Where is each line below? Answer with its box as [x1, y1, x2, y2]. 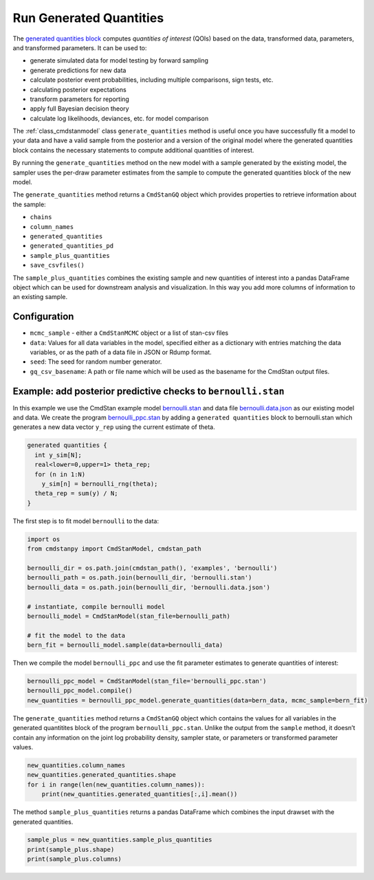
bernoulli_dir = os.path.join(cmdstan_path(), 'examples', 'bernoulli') [27, 564, 278, 572]
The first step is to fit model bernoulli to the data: [12, 516, 159, 525]
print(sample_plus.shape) [27, 846, 115, 853]
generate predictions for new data [30, 66, 126, 74]
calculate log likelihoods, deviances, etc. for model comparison [30, 114, 209, 122]
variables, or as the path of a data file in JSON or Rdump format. [30, 348, 212, 356]
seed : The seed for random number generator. [30, 357, 162, 366]
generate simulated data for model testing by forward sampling [30, 56, 209, 65]
